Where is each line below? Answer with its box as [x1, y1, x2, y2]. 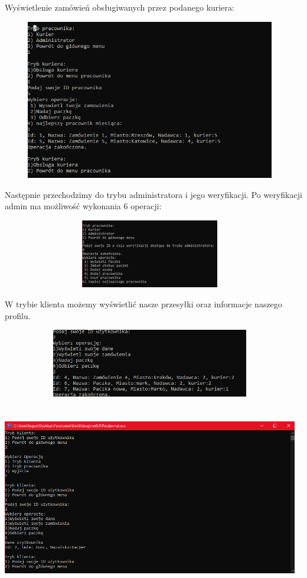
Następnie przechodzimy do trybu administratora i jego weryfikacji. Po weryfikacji [5, 188, 302, 200]
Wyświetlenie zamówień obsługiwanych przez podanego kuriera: [5, 1, 234, 13]
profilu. [5, 309, 31, 322]
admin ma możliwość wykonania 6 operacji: [5, 200, 162, 212]
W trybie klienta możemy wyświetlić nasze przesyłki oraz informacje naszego [5, 297, 282, 310]
